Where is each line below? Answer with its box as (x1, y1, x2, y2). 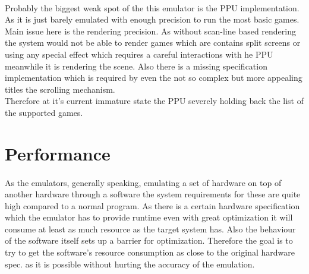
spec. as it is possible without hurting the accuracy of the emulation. (5, 257, 255, 270)
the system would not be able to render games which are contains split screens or (5, 36, 301, 49)
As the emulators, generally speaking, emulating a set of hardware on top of (5, 176, 282, 188)
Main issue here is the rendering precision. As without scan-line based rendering (5, 24, 296, 37)
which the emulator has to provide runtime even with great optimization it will (5, 211, 293, 223)
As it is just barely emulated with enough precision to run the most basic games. (5, 13, 299, 26)
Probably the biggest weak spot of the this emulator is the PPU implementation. (5, 1, 299, 14)
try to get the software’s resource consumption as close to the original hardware (5, 246, 295, 259)
